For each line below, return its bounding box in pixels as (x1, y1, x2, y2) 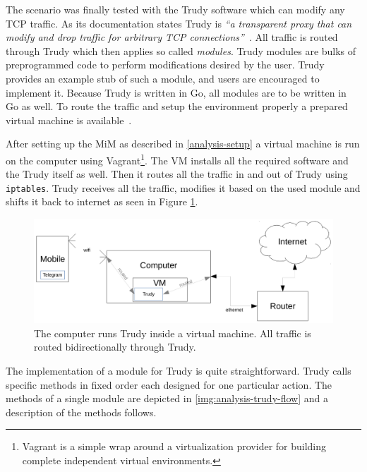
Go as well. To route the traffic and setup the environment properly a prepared (6, 99, 348, 114)
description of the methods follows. (6, 404, 157, 419)
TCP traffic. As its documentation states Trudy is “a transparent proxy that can (6, 16, 352, 30)
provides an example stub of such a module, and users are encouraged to (6, 71, 320, 85)
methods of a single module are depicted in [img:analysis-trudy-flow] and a (6, 391, 328, 406)
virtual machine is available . (6, 112, 132, 127)
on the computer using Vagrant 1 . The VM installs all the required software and (6, 150, 349, 167)
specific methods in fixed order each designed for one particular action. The (6, 377, 332, 392)
